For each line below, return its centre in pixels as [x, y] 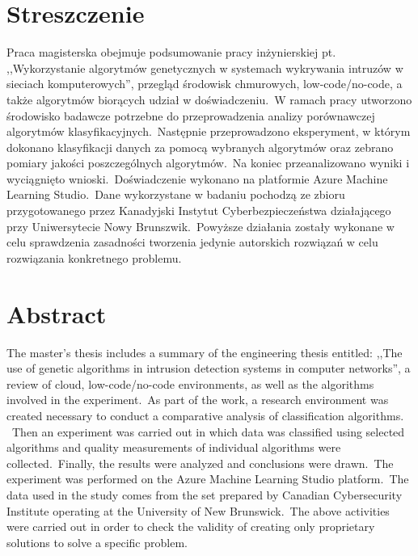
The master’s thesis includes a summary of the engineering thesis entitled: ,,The [205, 352]
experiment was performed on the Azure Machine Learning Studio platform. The [208, 479]
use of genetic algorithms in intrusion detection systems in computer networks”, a [209, 368]
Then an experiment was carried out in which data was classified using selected [208, 431]
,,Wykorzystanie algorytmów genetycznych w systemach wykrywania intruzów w [205, 67]
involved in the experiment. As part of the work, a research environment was [198, 400]
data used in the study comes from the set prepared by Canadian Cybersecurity [205, 494]
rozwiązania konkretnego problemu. [94, 257]
